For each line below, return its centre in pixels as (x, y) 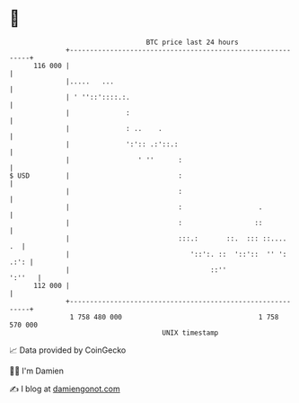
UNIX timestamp (190, 333)
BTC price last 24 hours (193, 42)
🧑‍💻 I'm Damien (37, 371)
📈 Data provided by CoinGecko (68, 350)
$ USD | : (96, 175)
